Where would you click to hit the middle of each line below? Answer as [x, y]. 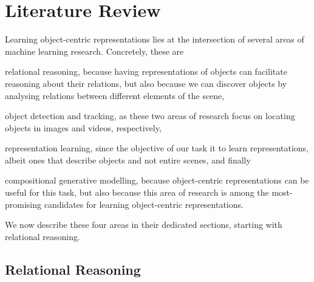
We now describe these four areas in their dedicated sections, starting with [144, 225]
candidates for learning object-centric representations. [144, 204]
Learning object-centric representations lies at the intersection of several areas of [155, 39]
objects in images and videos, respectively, [83, 127]
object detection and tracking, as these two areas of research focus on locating [150, 116]
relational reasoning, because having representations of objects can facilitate [146, 71]
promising [23, 204]
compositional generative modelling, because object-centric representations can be [157, 180]
